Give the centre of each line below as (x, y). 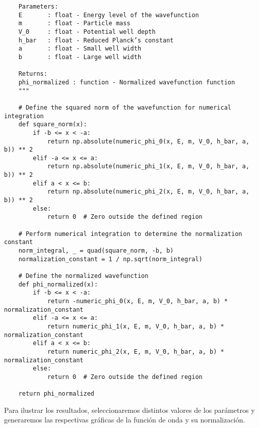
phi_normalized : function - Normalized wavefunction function (127, 82)
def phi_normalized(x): (58, 284)
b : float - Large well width (80, 57)
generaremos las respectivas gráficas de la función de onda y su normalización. (125, 420)
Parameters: (38, 7)
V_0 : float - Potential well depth (87, 32)
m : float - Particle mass (74, 23)
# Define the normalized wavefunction (83, 276)
